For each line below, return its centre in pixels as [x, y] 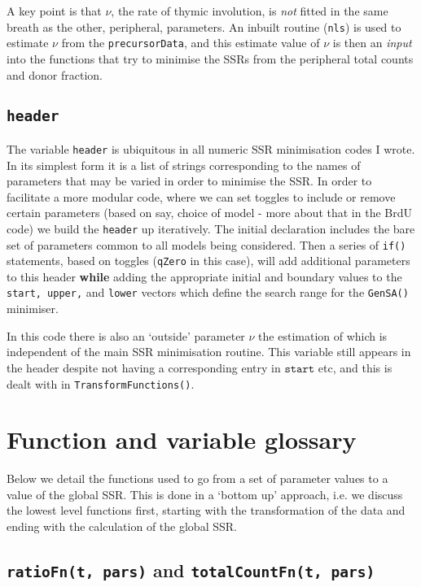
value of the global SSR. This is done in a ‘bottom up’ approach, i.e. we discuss [205, 494]
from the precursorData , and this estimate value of [191, 43]
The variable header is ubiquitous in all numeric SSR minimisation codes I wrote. [211, 148]
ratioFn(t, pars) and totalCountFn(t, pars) [191, 570]
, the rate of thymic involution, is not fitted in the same [250, 11]
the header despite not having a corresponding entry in [144, 367]
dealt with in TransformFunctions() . [101, 383]
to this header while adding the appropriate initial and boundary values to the [204, 276]
